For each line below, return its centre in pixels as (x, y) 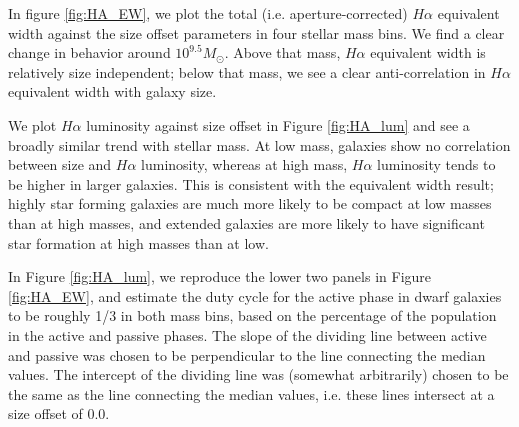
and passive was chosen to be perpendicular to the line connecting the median (247, 354)
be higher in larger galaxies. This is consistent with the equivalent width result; (251, 183)
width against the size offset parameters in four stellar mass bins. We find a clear (256, 32)
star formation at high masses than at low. (138, 242)
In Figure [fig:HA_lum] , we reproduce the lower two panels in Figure (220, 276)
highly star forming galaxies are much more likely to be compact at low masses (250, 203)
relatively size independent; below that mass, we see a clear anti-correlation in (247, 71)
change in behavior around (89, 52)
